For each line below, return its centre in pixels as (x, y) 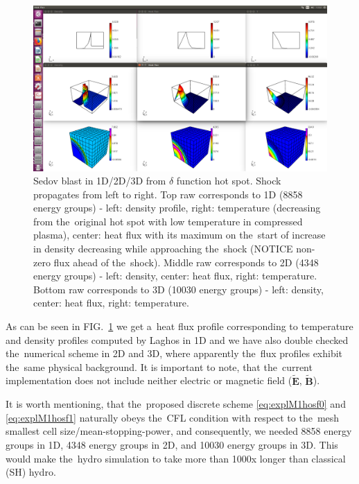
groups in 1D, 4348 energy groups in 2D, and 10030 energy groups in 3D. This (172, 444)
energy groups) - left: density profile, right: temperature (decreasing (177, 208)
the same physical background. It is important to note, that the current (159, 366)
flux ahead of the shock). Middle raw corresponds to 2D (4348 (186, 262)
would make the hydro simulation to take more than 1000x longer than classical (176, 458)
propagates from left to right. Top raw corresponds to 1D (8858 (168, 194)
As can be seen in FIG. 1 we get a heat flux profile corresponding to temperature (179, 326)
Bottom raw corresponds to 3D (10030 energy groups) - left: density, (178, 289)
